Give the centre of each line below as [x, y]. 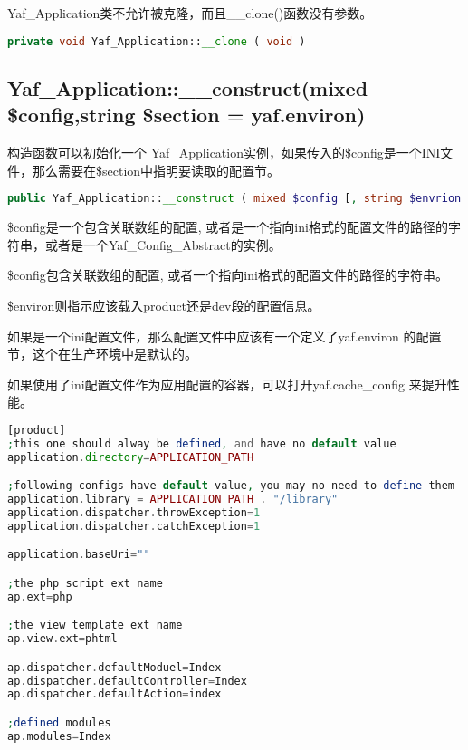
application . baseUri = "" [79, 555]
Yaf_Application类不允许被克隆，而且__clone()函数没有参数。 [190, 13]
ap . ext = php [40, 596]
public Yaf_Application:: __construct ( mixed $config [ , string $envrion [234, 199]
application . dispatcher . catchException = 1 [134, 526]
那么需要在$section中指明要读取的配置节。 [156, 170]
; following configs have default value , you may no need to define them [231, 486]
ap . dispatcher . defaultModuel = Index [115, 667]
